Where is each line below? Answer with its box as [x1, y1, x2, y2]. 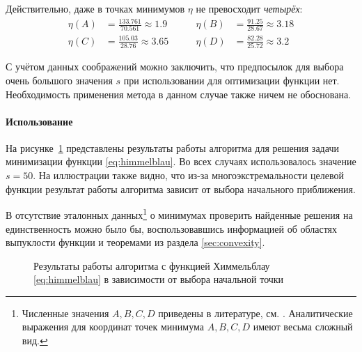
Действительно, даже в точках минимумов [6, 1, 185, 15]
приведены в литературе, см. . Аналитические [158, 305, 353, 320]
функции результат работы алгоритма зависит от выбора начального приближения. [6, 181, 356, 196]
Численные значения [22, 305, 109, 320]
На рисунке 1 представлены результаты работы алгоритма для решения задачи [6, 140, 339, 155]
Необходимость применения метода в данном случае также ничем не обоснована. [6, 86, 352, 101]
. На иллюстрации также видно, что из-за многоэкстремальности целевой [33, 168, 345, 183]
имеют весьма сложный [253, 319, 353, 334]
